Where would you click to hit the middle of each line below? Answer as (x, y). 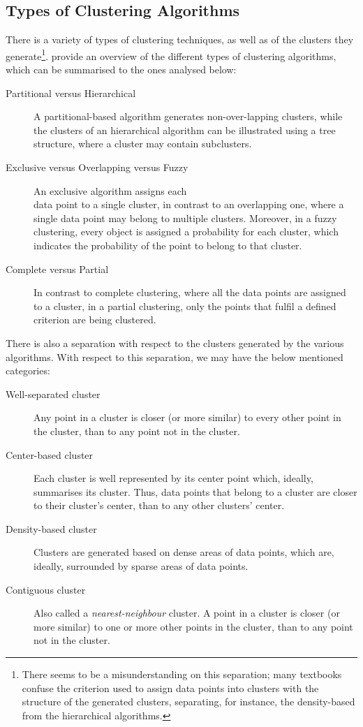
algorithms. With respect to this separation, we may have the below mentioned (175, 357)
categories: (28, 370)
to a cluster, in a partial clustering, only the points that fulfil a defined (185, 306)
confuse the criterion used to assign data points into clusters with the (170, 688)
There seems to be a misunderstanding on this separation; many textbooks (182, 674)
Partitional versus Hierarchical (71, 93)
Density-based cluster (51, 528)
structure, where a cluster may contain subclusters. (143, 144)
